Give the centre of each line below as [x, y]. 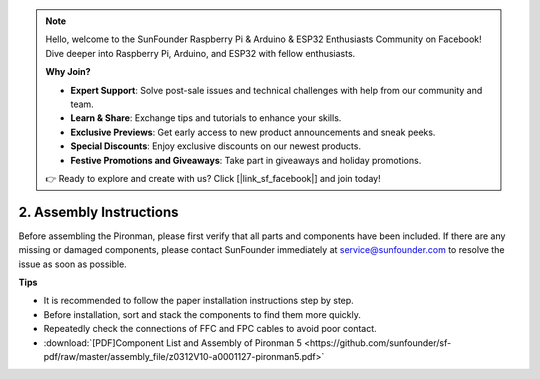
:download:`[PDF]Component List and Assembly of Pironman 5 [172, 342]
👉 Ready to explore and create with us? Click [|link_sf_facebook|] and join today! [213, 178]
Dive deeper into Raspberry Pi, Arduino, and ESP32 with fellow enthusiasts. [200, 53]
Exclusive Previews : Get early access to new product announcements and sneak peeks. [253, 132]
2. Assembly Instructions [98, 211]
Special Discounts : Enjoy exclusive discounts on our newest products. [216, 146]
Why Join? [68, 72]
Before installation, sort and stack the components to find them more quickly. [202, 314]
